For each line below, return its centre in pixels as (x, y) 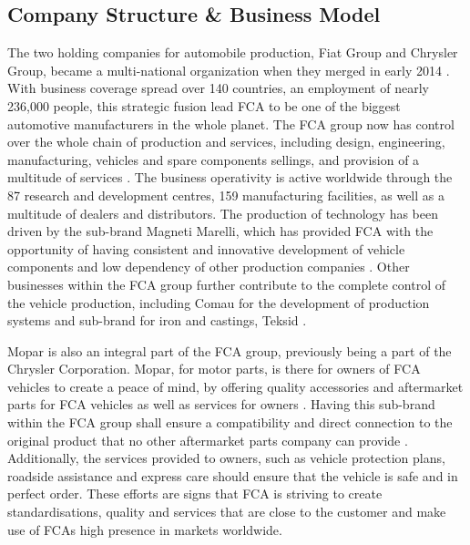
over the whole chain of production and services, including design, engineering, (226, 142)
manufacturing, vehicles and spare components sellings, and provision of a (214, 159)
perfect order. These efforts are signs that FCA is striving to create (195, 494)
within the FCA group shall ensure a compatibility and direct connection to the (230, 422)
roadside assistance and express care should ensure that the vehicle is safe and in (233, 475)
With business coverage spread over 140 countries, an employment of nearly (218, 88)
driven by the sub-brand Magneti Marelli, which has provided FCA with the (220, 231)
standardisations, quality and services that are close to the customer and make (227, 512)
